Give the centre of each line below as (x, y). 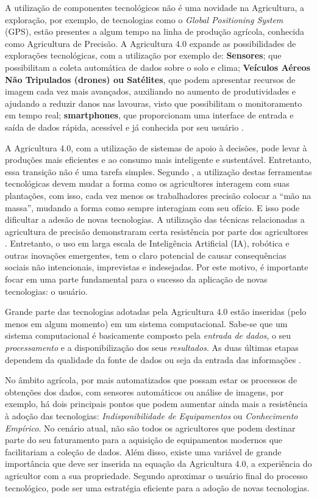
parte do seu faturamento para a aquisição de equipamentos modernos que (144, 440)
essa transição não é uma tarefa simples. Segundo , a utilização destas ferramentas (158, 171)
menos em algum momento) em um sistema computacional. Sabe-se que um (146, 323)
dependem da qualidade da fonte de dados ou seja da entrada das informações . (153, 359)
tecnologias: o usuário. (46, 291)
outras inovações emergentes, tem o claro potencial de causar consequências (146, 255)
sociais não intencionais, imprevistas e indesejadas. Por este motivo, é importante (157, 267)
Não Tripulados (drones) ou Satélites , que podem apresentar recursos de (150, 79)
